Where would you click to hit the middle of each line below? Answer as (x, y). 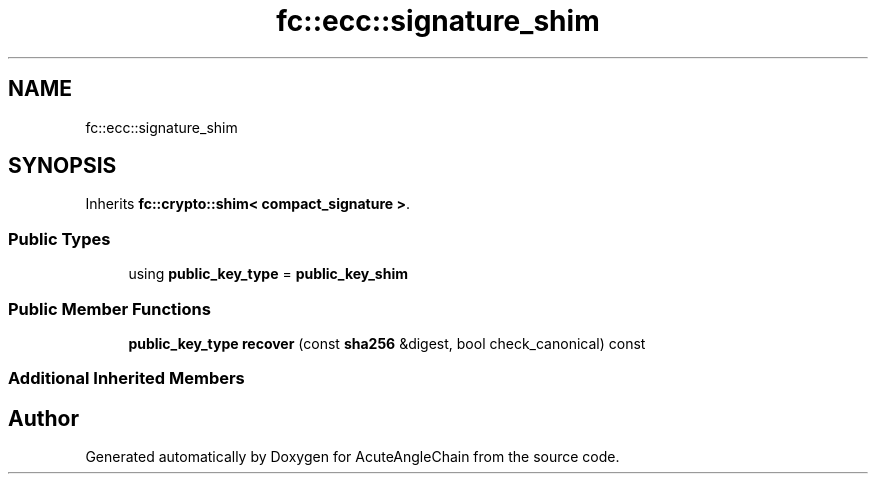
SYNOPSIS (62, 166)
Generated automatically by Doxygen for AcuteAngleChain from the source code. (352, 457)
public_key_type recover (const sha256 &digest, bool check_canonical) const (387, 343)
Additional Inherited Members (126, 378)
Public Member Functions (109, 308)
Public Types (59, 238)
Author (43, 418)
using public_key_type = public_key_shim (268, 274)
